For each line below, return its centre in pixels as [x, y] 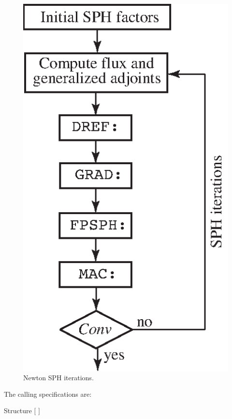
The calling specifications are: [48, 394]
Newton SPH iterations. [58, 378]
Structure [18, 410]
